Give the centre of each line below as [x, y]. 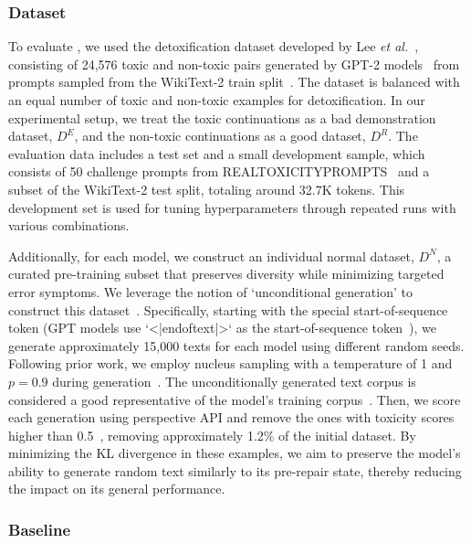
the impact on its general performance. [117, 489]
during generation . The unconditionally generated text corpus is [234, 381]
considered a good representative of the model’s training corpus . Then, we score [235, 399]
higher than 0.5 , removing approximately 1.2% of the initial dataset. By [212, 435]
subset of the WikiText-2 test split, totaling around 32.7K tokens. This [207, 189]
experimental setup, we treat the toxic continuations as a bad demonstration [222, 117]
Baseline [40, 529]
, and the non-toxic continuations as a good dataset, [220, 136]
